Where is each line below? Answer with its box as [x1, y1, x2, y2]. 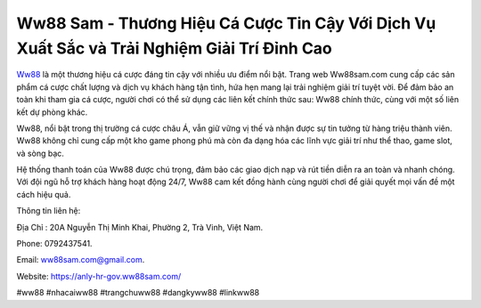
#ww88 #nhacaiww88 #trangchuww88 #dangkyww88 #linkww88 [16, 288, 260, 298]
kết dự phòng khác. [16, 107, 88, 118]
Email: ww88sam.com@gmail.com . [16, 255, 145, 265]
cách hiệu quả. [16, 189, 71, 199]
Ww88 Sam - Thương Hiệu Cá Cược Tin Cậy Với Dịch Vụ [16, 13, 436, 33]
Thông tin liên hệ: [16, 206, 81, 216]
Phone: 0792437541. [16, 239, 93, 249]
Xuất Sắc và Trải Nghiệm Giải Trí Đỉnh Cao [16, 38, 333, 58]
